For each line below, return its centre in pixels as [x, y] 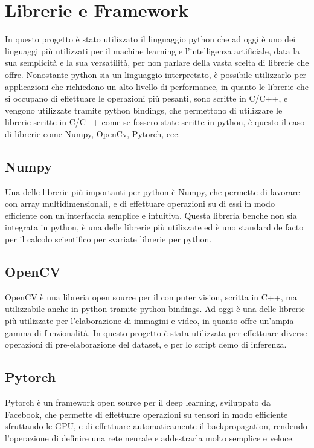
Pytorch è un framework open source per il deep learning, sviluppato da [138, 402]
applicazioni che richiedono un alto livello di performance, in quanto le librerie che [157, 86]
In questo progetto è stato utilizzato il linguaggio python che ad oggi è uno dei [150, 39]
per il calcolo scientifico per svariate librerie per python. [108, 239]
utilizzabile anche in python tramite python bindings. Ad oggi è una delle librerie [155, 309]
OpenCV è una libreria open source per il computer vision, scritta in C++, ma [151, 297]
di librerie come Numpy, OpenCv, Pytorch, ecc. [93, 133]
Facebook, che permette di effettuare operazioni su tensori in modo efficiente [146, 414]
